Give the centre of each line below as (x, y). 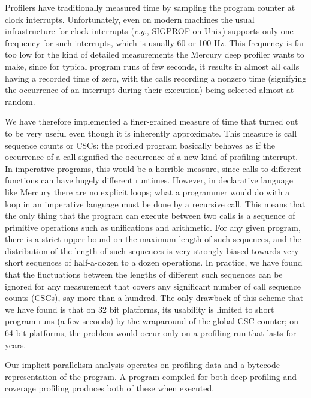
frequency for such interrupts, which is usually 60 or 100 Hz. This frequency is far (155, 42)
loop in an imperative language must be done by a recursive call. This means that (155, 203)
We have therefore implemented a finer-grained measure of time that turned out (152, 121)
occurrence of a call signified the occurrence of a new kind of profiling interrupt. (152, 157)
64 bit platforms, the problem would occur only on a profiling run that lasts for (151, 333)
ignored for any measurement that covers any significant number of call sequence (153, 286)
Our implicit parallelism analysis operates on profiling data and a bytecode (143, 365)
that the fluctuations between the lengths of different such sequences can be (144, 274)
